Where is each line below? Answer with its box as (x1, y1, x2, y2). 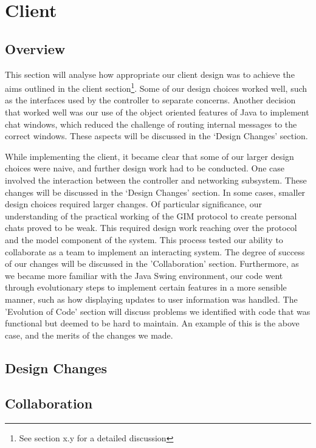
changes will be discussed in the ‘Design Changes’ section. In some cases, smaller (5, 185, 306, 198)
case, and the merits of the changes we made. (5, 328, 173, 341)
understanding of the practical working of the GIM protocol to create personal (5, 209, 297, 222)
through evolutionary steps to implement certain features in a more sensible (5, 281, 287, 294)
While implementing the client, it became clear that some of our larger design (5, 150, 294, 162)
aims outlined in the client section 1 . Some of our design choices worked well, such (5, 80, 307, 94)
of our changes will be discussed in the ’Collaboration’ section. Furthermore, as (5, 257, 299, 270)
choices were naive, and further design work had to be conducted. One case (5, 162, 285, 174)
